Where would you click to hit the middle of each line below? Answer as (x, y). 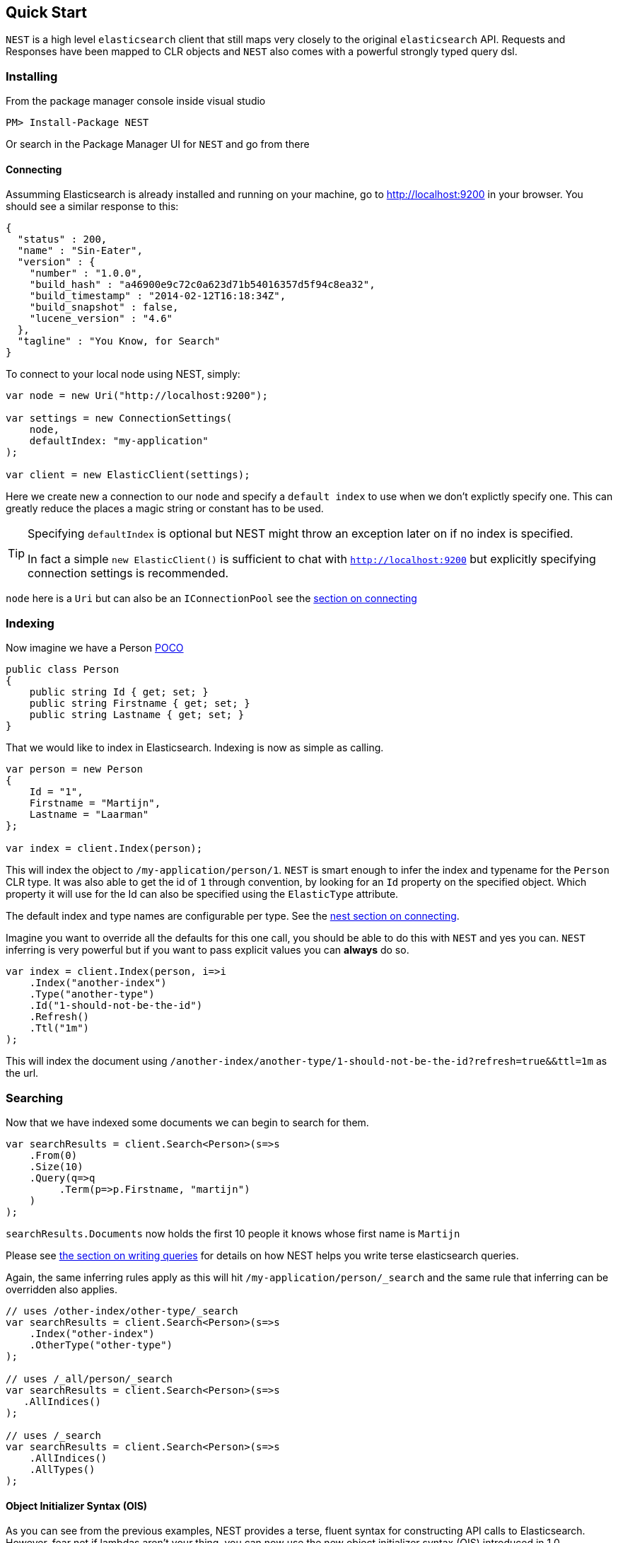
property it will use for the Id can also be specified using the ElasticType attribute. (202, 894)
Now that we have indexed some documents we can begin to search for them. (187, 1122)
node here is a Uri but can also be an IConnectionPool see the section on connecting (211, 599)
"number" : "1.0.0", (86, 273)
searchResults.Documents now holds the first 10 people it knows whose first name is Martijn (233, 1233)
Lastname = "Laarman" (89, 815)
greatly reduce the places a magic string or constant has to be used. (165, 509)
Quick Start (46, 12)
